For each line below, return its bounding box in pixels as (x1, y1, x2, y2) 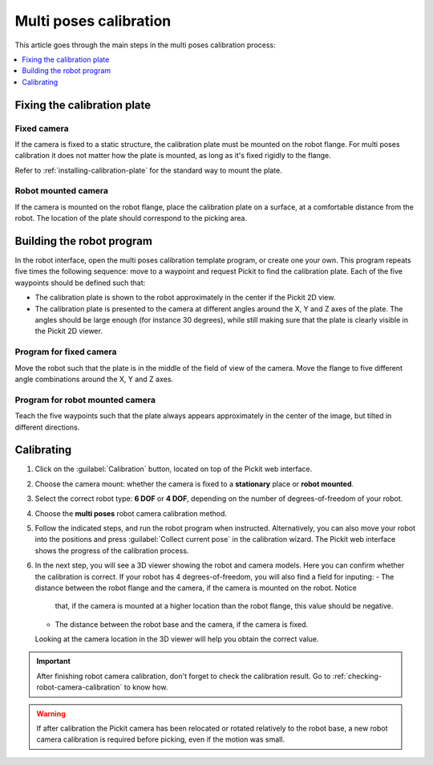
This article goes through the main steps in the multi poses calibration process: (14, 40, 276, 50)
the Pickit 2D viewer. (34, 326, 103, 336)
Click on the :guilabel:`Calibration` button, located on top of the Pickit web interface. (34, 464, 313, 474)
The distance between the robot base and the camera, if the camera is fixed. (55, 619, 309, 629)
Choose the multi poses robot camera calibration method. (34, 508, 228, 518)
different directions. (14, 422, 80, 432)
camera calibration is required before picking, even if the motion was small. (36, 734, 285, 744)
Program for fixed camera (14, 346, 117, 357)
